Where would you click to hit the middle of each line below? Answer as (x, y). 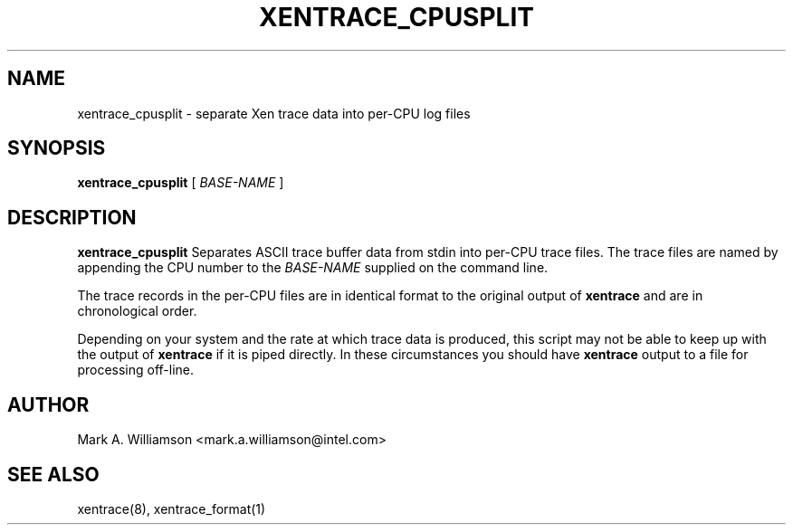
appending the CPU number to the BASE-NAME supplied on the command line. (313, 268)
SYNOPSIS (57, 148)
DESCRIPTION (72, 217)
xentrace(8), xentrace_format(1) (172, 508)
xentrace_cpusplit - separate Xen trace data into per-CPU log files (274, 113)
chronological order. (137, 311)
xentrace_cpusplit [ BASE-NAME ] (181, 183)
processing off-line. (136, 370)
